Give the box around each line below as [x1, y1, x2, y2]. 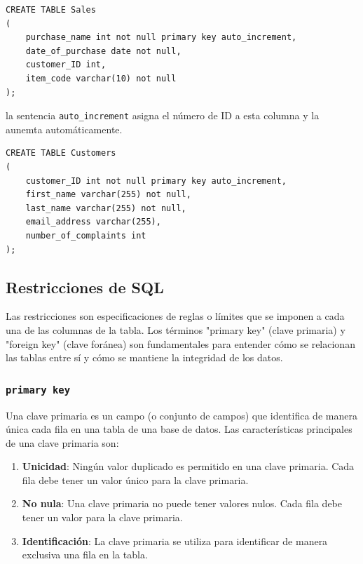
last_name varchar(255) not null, [25, 203, 186, 213]
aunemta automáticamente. [6, 121, 123, 136]
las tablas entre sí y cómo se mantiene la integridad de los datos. [6, 350, 283, 365]
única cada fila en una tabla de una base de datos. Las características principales [6, 422, 352, 436]
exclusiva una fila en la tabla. [22, 547, 148, 562]
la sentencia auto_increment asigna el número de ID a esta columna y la [6, 108, 320, 123]
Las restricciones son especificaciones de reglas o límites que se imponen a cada [6, 309, 345, 323]
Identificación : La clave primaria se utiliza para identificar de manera [22, 533, 328, 548]
